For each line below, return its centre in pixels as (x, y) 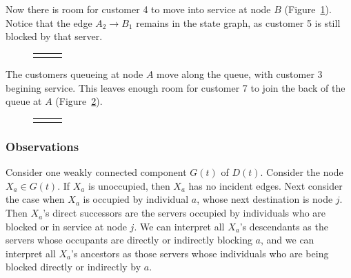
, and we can (288, 240)
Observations (42, 146)
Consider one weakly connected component (96, 172)
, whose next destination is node (265, 199)
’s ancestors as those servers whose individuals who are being (200, 253)
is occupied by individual (136, 199)
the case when (35, 199)
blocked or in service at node (66, 226)
